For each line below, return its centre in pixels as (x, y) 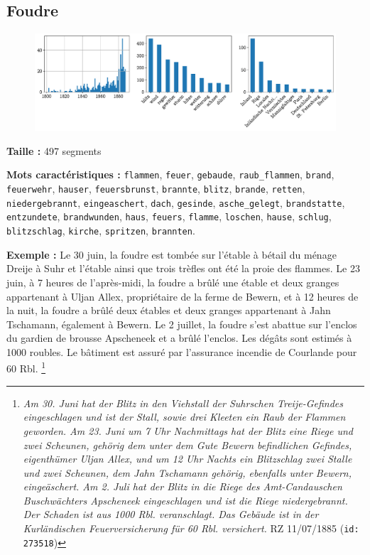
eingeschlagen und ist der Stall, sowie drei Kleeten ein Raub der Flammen (184, 417)
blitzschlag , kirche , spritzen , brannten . (101, 231)
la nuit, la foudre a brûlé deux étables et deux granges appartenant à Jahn (169, 310)
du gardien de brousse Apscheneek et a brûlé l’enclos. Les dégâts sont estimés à (179, 338)
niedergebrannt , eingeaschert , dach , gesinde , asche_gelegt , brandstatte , (176, 202)
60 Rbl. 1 (26, 367)
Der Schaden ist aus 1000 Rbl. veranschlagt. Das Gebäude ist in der (171, 514)
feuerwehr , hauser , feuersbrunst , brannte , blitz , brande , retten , (156, 189)
